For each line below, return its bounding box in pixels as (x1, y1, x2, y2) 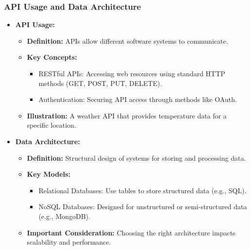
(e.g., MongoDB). (38, 211, 90, 221)
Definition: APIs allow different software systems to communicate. (27, 35, 228, 46)
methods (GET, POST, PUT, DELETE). (38, 78, 162, 88)
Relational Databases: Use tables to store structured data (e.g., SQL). (38, 185, 247, 195)
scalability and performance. (27, 237, 111, 247)
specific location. (27, 120, 76, 130)
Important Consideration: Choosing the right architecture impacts (27, 227, 235, 237)
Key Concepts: (27, 52, 77, 62)
